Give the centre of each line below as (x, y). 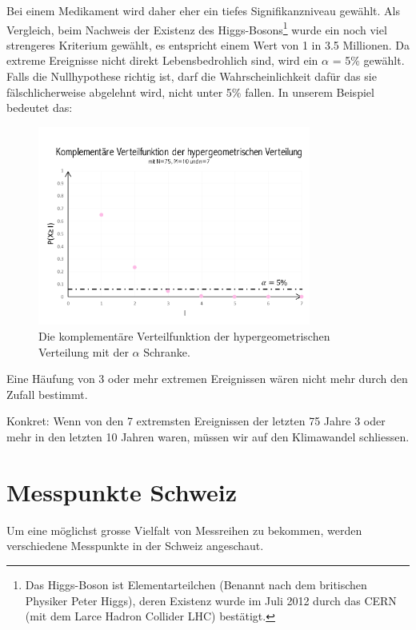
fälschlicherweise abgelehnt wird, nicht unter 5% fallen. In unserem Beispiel (190, 92)
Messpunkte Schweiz (122, 491)
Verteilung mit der (84, 351)
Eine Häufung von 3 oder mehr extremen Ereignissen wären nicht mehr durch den (207, 379)
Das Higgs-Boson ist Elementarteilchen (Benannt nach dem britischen (196, 584)
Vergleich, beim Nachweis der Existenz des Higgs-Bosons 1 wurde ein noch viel (197, 28)
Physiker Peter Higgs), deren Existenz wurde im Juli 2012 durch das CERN (211, 600)
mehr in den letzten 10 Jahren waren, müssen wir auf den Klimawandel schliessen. (208, 437)
